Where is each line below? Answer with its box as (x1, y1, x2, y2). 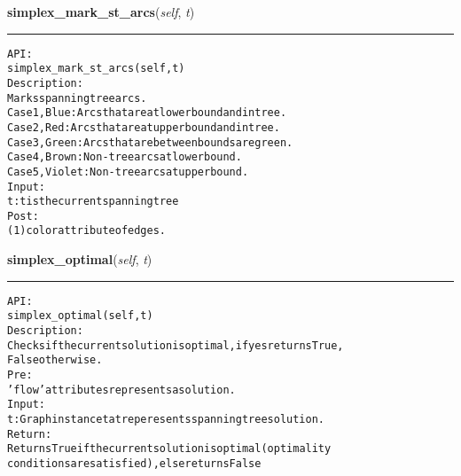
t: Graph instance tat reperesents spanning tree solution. (7, 412, 324, 425)
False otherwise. (7, 354, 103, 367)
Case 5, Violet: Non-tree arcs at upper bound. (7, 165, 249, 178)
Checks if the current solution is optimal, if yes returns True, (7, 339, 344, 352)
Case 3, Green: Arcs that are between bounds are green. (7, 136, 293, 149)
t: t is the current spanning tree (7, 195, 179, 208)
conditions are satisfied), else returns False (7, 456, 262, 470)
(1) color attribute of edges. (7, 224, 166, 238)
